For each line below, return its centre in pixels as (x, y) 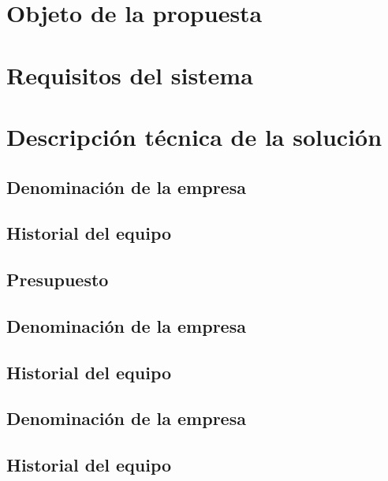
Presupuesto (58, 280)
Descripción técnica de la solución (194, 136)
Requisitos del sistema (130, 75)
